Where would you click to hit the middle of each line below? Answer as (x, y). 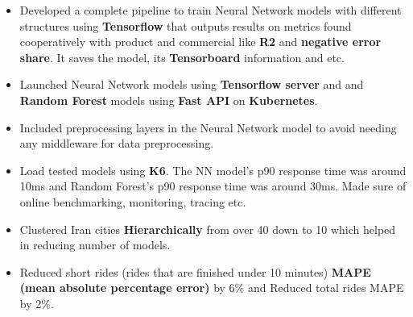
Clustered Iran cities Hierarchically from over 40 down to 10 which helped (208, 229)
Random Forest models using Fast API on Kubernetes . (169, 100)
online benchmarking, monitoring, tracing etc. (133, 201)
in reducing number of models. (95, 245)
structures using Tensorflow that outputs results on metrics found (186, 25)
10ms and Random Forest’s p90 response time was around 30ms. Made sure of (213, 186)
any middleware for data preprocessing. (117, 143)
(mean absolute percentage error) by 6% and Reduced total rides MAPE (212, 288)
